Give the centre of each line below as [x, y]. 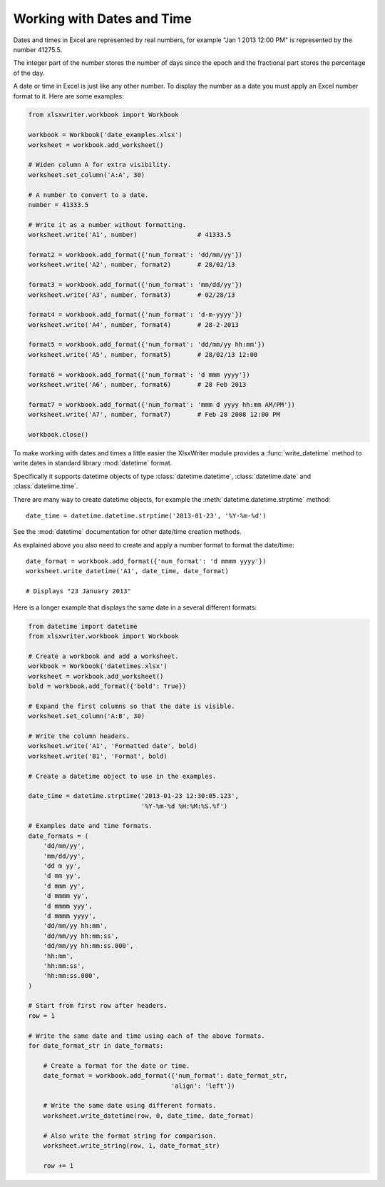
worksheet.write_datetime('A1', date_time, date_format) [128, 571]
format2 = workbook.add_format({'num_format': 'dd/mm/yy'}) [135, 254]
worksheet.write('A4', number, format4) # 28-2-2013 [133, 324]
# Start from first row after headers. [98, 1006]
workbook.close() [58, 434]
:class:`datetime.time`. [46, 486]
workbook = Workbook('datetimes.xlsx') [98, 666]
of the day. [29, 73]
